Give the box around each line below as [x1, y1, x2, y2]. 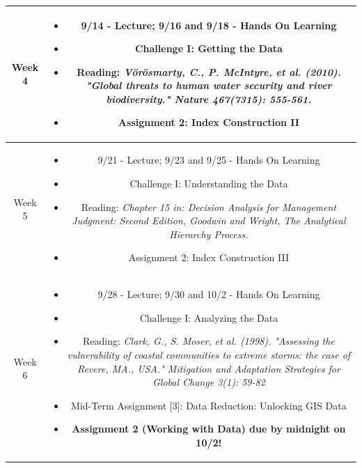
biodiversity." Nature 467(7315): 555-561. [106, 91, 312, 106]
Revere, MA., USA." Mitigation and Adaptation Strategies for [77, 361, 340, 375]
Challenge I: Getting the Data [134, 41, 283, 56]
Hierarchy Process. [169, 226, 249, 241]
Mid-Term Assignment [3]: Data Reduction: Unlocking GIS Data [71, 398, 347, 412]
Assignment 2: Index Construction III [128, 250, 289, 265]
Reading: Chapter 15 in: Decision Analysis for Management [81, 199, 336, 214]
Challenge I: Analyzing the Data [139, 310, 278, 325]
